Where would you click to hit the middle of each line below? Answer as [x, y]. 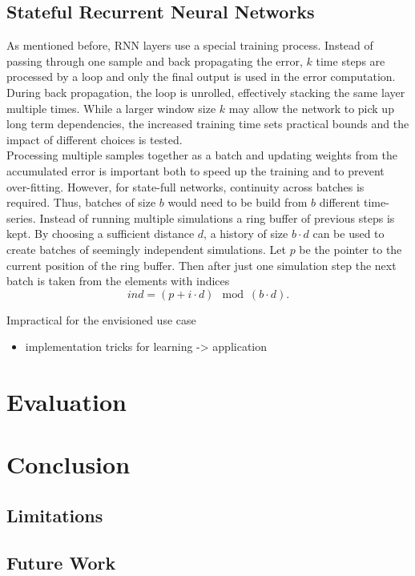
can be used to [349, 234]
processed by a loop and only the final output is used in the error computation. [201, 77]
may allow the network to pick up [311, 108]
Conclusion [68, 464]
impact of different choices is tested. [95, 139]
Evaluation [66, 402]
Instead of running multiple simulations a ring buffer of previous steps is [217, 218]
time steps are [351, 60]
